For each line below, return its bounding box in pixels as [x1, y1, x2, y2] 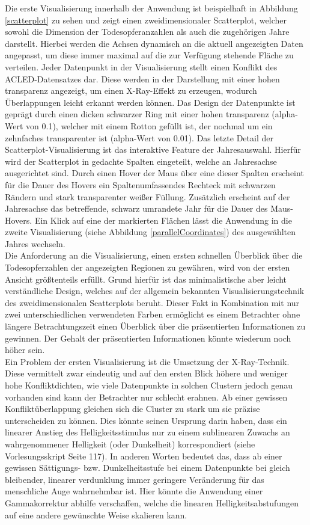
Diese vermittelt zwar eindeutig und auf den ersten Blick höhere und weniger [5, 367, 288, 379]
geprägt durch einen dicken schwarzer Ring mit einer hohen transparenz [5, 108, 269, 120]
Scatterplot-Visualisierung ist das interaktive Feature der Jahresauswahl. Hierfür [5, 143, 301, 156]
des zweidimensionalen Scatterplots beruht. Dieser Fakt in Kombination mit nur [5, 296, 300, 309]
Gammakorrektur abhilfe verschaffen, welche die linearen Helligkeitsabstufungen [5, 496, 299, 509]
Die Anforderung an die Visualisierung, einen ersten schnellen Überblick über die [5, 249, 303, 262]
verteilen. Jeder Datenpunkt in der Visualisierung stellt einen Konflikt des [5, 60, 278, 73]
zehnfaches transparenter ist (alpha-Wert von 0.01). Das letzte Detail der [5, 131, 273, 144]
